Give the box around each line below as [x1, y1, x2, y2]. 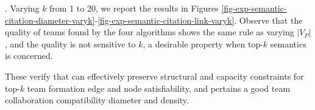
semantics [270, 37, 306, 50]
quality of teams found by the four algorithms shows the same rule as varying [5, 26, 294, 38]
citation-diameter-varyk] [5, 13, 95, 26]
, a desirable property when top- [143, 37, 263, 50]
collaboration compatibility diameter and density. [5, 94, 189, 106]
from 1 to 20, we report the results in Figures [49, 2, 219, 14]
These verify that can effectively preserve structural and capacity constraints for [5, 69, 304, 82]
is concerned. [5, 49, 53, 62]
